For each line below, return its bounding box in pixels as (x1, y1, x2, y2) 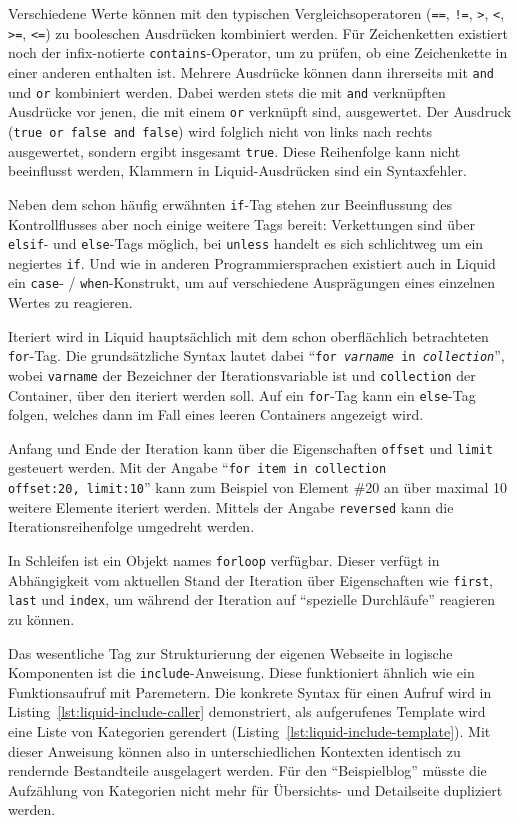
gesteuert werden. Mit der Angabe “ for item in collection (8, 457, 387, 478)
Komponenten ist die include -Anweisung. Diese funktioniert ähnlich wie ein (8, 662, 475, 683)
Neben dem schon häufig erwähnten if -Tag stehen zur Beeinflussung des (8, 193, 452, 214)
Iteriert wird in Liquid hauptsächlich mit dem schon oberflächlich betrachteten (8, 325, 489, 346)
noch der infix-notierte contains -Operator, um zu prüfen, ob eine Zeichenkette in (8, 42, 508, 63)
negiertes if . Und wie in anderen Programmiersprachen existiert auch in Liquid (8, 252, 496, 273)
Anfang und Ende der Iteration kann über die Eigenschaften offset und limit (8, 437, 494, 458)
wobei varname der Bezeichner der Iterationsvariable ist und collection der (8, 364, 476, 385)
